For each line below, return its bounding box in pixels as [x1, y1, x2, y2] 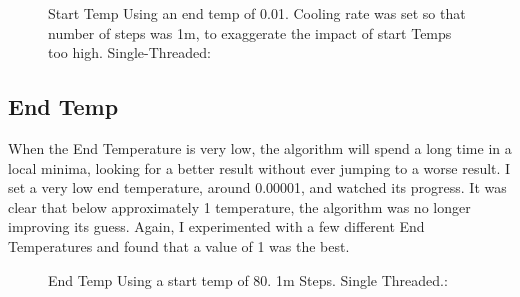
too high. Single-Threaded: [48, 42, 212, 63]
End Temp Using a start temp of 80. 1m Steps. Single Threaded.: [48, 269, 448, 290]
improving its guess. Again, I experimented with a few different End [8, 216, 425, 237]
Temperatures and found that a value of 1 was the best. [8, 235, 350, 256]
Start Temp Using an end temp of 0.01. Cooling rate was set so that [48, 3, 466, 23]
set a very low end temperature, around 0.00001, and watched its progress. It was [8, 177, 507, 198]
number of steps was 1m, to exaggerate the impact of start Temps [48, 22, 452, 43]
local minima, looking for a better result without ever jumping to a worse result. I [8, 157, 511, 178]
